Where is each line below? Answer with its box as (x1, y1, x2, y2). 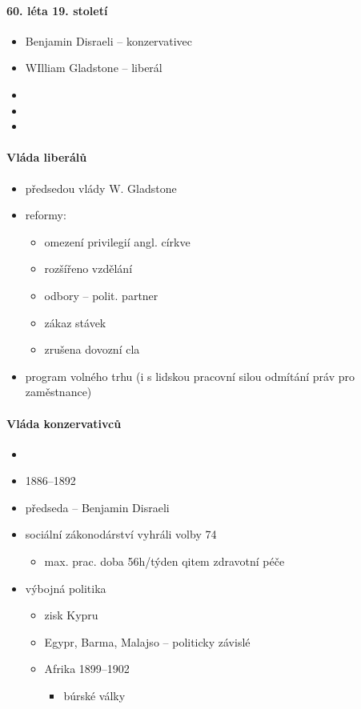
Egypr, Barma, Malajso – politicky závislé (44, 633, 251, 650)
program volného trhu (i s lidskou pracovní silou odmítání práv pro (25, 367, 355, 384)
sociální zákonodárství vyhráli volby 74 (25, 526, 217, 543)
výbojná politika (25, 579, 106, 596)
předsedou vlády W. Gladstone (25, 179, 177, 196)
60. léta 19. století (6, 2, 108, 18)
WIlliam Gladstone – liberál (25, 59, 162, 76)
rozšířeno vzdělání (44, 260, 133, 277)
